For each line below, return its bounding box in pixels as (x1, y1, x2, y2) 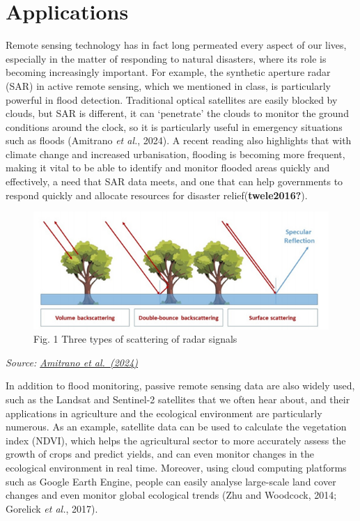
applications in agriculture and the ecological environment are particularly (6, 405, 322, 420)
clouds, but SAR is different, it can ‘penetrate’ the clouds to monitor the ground (6, 106, 349, 120)
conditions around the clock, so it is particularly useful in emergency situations (6, 119, 343, 134)
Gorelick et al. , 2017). (6, 501, 98, 515)
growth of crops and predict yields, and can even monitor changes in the (6, 446, 314, 461)
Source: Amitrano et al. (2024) (6, 355, 139, 369)
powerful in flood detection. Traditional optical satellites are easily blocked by (6, 92, 338, 107)
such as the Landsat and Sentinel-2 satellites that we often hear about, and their (6, 392, 350, 406)
